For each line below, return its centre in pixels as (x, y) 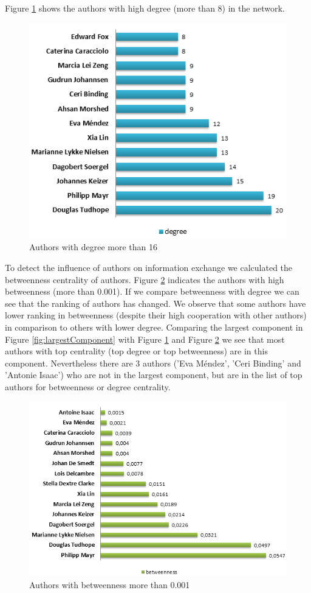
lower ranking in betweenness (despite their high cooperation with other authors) (156, 315)
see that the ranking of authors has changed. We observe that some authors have (155, 303)
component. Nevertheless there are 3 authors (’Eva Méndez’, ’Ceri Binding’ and (153, 363)
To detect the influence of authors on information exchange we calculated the (149, 267)
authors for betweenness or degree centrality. (88, 386)
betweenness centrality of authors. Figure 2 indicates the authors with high (145, 279)
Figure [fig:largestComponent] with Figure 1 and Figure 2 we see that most (145, 339)
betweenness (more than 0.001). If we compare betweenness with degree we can (152, 291)
